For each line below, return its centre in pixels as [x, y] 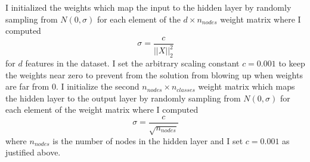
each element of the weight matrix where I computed [102, 109]
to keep [292, 63]
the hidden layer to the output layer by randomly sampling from [123, 98]
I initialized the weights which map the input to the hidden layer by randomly [148, 7]
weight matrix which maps [247, 86]
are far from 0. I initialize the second [72, 86]
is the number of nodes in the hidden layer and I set [148, 140]
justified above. [33, 152]
